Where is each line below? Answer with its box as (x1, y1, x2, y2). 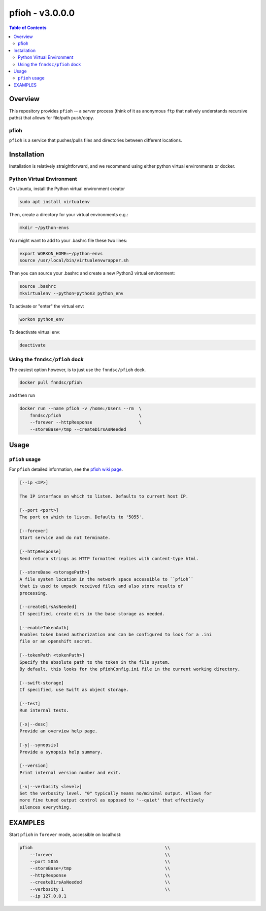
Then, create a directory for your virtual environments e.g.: (9, 212, 128, 218)
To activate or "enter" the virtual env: (9, 303, 84, 309)
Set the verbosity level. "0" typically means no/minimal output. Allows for (19, 790, 212, 796)
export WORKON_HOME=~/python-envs (19, 251, 103, 257)
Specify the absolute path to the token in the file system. (19, 659, 170, 665)
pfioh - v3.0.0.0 (9, 7, 75, 18)
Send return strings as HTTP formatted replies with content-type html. (19, 556, 199, 561)
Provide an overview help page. (19, 728, 98, 734)
